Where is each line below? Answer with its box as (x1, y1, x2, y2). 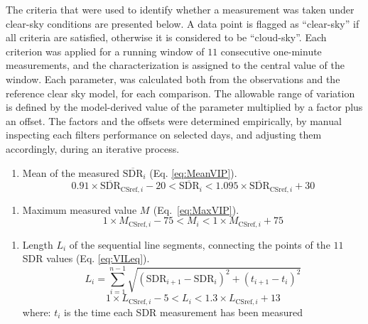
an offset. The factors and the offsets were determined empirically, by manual (6, 113, 342, 128)
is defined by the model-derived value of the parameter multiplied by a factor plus (6, 99, 363, 114)
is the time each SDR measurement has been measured (64, 304, 303, 319)
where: (22, 304, 51, 319)
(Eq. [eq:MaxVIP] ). (153, 202, 239, 217)
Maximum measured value (22, 202, 137, 217)
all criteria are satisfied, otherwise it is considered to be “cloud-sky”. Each (6, 30, 327, 45)
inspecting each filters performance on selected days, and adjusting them (6, 127, 322, 142)
